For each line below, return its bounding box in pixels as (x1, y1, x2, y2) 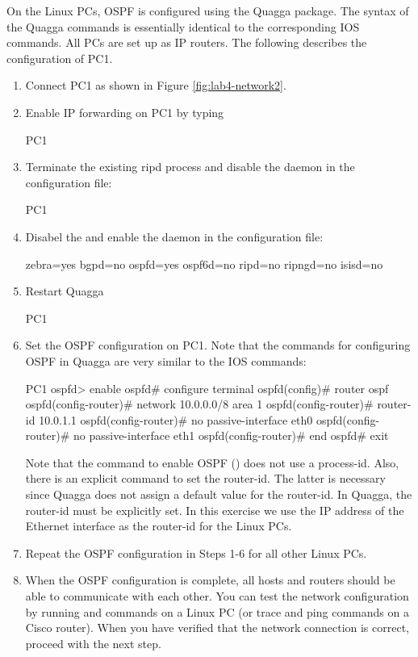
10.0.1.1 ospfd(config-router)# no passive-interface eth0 (39, 411, 313, 428)
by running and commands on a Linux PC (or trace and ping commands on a (25, 603, 409, 620)
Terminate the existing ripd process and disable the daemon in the (25, 158, 355, 175)
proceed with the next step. (25, 634, 161, 651)
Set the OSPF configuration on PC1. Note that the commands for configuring (25, 337, 411, 354)
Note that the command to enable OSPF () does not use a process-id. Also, (25, 454, 399, 471)
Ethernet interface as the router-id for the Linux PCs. (25, 517, 292, 534)
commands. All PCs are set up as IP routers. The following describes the (6, 34, 367, 51)
